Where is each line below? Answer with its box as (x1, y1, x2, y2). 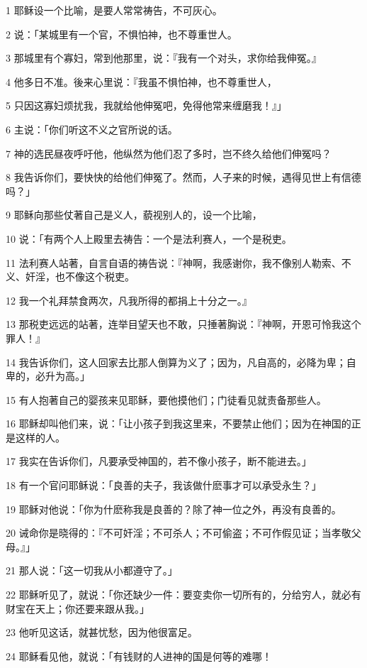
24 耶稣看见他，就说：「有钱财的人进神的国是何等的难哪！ (6, 648, 272, 663)
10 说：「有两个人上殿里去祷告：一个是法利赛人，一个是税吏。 (6, 231, 292, 246)
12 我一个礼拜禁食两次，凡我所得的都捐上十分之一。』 (6, 292, 252, 307)
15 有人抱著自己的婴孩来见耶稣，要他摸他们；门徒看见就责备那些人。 (6, 392, 327, 407)
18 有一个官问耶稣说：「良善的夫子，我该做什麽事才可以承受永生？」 (6, 478, 322, 493)
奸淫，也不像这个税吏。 (25, 269, 135, 284)
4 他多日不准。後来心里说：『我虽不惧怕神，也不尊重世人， (6, 74, 277, 89)
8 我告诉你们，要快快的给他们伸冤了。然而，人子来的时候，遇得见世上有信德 (6, 170, 361, 185)
